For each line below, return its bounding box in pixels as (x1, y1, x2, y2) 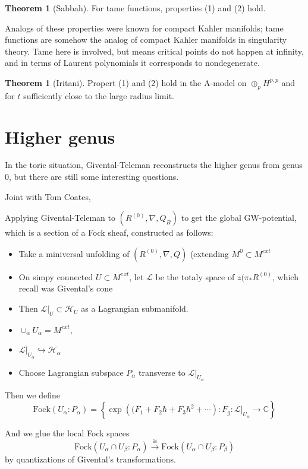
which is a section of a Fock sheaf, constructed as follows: (5, 226, 213, 239)
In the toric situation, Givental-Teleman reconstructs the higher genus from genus (5, 159, 303, 171)
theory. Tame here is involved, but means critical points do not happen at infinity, (5, 45, 304, 57)
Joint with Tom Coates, (5, 190, 91, 202)
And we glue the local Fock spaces (5, 427, 130, 439)
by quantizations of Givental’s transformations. (5, 452, 176, 465)
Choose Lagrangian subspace (18, 366, 124, 378)
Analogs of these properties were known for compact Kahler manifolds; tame (5, 21, 284, 34)
